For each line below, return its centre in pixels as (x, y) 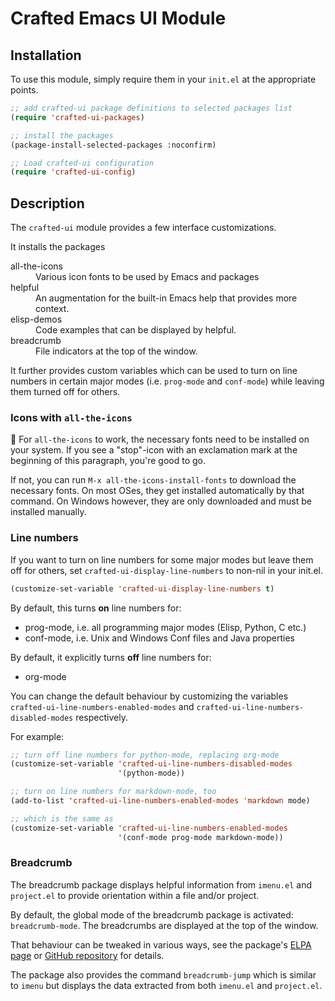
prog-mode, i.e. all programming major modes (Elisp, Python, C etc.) (165, 627)
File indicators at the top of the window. (116, 351)
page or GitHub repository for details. (87, 955)
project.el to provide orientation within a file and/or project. (135, 895)
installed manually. (48, 512)
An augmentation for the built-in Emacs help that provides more (166, 298)
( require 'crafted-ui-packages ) (77, 117)
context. (52, 309)
